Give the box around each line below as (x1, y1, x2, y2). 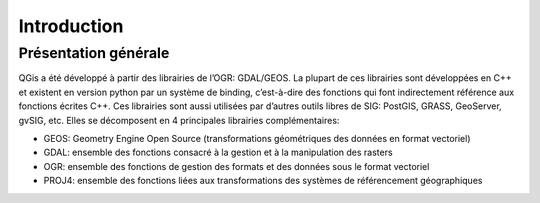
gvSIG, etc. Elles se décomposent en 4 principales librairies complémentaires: (18, 114, 340, 126)
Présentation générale (18, 44, 170, 62)
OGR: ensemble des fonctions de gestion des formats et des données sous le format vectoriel (43, 160, 430, 172)
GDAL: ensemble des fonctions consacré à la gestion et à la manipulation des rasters (43, 146, 394, 159)
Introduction (18, 15, 124, 37)
